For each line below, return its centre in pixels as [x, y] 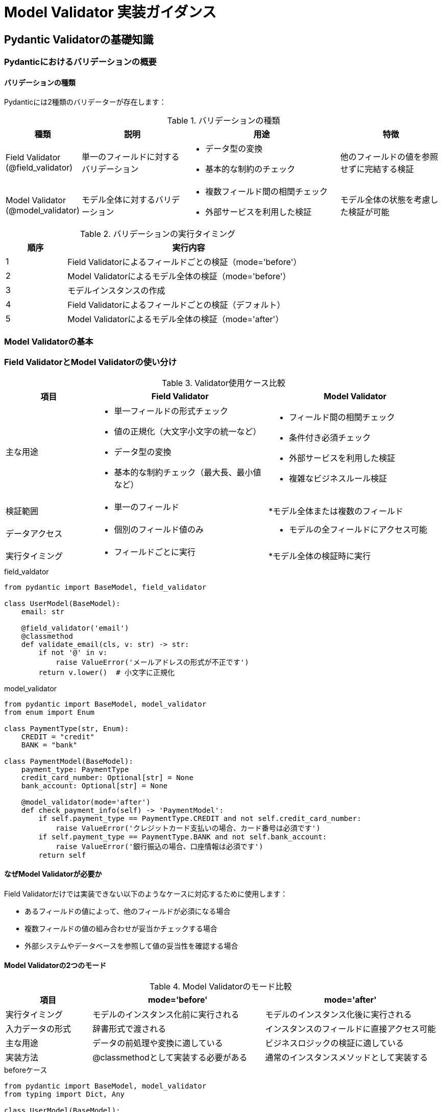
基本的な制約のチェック [250, 169]
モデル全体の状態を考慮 [385, 200]
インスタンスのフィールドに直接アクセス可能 [350, 1029]
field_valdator [27, 571]
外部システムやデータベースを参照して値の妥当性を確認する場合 [131, 946]
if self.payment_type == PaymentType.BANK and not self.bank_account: [183, 837]
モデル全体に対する [118, 200]
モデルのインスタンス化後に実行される [338, 1014]
